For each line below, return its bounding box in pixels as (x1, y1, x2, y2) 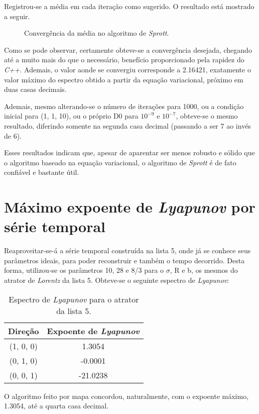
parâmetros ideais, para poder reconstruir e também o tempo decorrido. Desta (4, 255, 245, 265)
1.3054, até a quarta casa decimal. (4, 400, 109, 411)
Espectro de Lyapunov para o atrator (9, 293, 139, 305)
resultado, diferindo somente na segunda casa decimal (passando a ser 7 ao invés (4, 120, 251, 131)
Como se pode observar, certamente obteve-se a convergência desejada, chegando (4, 44, 252, 55)
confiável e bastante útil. (4, 167, 79, 177)
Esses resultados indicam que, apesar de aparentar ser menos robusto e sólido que (4, 147, 255, 158)
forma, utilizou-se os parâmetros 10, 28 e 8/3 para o (4, 265, 164, 275)
